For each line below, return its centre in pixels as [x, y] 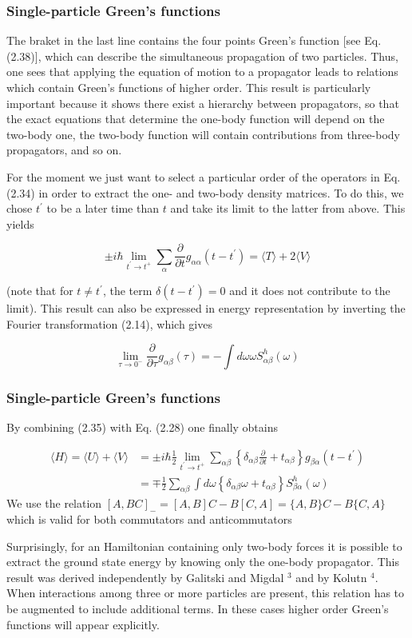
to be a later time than [103, 208]
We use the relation [54, 503]
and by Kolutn [331, 577]
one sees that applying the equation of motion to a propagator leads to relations [202, 72]
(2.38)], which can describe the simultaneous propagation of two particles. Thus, [202, 56]
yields [20, 223]
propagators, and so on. [64, 150]
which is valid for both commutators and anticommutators [149, 519]
